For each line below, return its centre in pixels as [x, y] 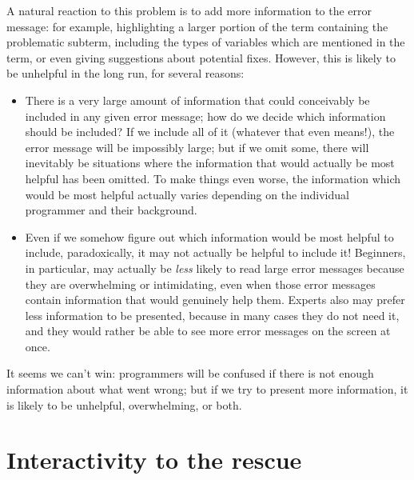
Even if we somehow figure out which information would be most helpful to [209, 236]
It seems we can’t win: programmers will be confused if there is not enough [190, 373]
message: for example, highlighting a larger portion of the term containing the [197, 26]
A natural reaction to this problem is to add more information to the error [189, 10]
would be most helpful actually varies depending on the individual [187, 194]
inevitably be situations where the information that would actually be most [210, 163]
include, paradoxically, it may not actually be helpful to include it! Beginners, [215, 252]
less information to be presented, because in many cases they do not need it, [212, 315]
